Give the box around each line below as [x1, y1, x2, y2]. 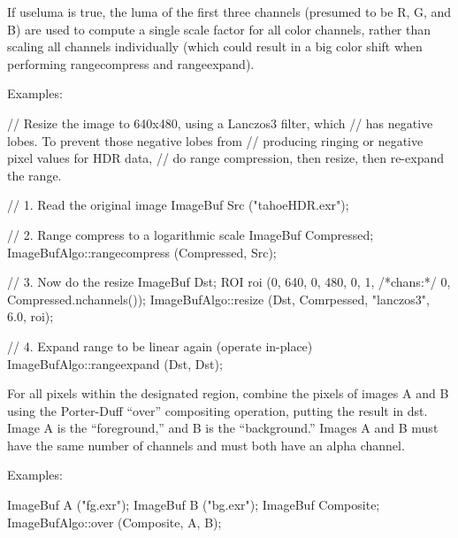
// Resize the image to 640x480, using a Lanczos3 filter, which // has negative [7, 113, 433, 132]
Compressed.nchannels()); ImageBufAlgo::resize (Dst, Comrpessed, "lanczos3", [7, 289, 430, 308]
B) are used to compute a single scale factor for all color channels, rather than [7, 19, 431, 38]
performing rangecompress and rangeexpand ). [7, 54, 255, 73]
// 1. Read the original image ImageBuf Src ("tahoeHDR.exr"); [7, 196, 349, 214]
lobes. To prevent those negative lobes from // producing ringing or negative [7, 131, 424, 150]
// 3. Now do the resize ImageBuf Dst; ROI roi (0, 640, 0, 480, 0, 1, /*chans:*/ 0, [7, 273, 451, 291]
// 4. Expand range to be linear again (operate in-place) [7, 336, 313, 355]
